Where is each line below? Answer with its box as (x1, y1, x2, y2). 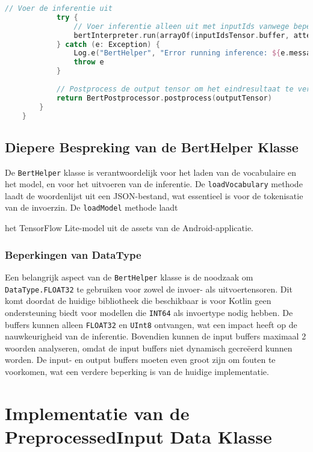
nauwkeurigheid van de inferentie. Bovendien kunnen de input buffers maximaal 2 (5, 330, 306, 342)
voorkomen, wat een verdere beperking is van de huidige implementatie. (5, 365, 269, 377)
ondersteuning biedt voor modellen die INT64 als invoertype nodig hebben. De (5, 306, 293, 318)
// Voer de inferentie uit (5, 4, 113, 13)
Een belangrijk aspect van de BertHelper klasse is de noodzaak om (5, 270, 253, 283)
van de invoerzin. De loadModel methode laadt (5, 201, 178, 214)
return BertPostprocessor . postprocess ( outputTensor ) (56, 93, 272, 102)
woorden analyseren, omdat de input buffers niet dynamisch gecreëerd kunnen (5, 341, 293, 354)
